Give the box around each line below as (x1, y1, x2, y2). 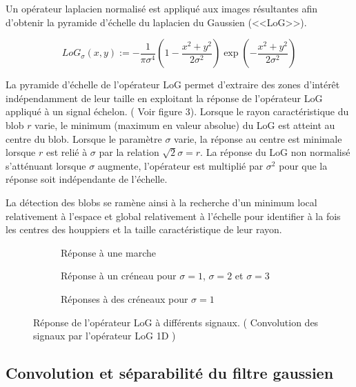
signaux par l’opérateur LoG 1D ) (33, 328, 176, 343)
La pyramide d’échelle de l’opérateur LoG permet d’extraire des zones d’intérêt (6, 77, 340, 92)
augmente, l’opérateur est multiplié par (97, 158, 264, 172)
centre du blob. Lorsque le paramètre (6, 131, 162, 146)
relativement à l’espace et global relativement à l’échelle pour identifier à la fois (6, 208, 341, 223)
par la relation (99, 145, 159, 159)
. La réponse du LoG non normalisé (200, 145, 350, 159)
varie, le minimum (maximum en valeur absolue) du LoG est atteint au (34, 117, 335, 132)
